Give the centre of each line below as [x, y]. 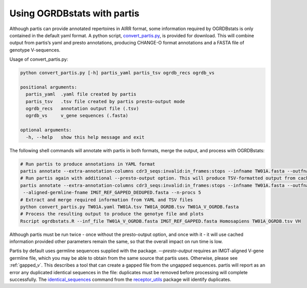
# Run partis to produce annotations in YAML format [88, 164]
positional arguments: [49, 87]
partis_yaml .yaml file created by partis [81, 94]
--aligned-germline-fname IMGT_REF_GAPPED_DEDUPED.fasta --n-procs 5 [112, 193]
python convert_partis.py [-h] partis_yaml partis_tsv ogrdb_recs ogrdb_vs [117, 73]
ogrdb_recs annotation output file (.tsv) [82, 109]
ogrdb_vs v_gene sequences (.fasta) [77, 116]
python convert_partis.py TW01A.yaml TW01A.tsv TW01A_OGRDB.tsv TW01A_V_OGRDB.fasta [129, 207]
